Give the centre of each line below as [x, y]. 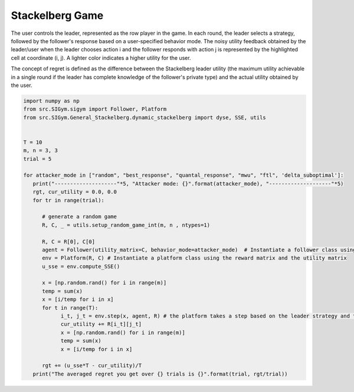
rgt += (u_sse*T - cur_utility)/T [92, 366]
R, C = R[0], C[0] [69, 242]
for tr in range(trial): [68, 200]
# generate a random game [80, 217]
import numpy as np [51, 101]
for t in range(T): [70, 308]
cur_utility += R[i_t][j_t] [101, 324]
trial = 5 [37, 159]
